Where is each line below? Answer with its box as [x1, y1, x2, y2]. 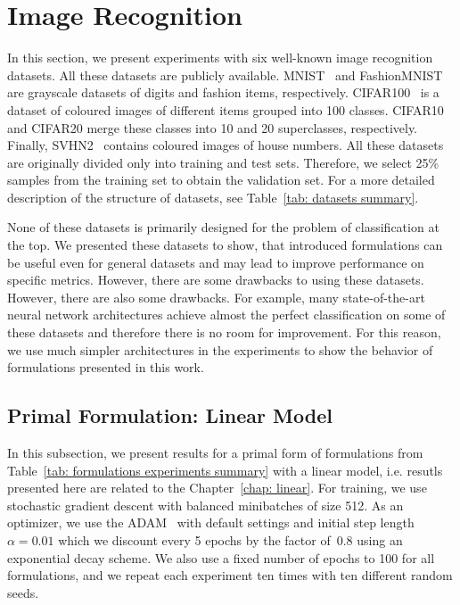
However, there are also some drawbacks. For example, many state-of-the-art [7, 287, 425, 306]
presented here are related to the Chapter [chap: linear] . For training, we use [7, 478, 427, 497]
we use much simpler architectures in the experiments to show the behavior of [7, 340, 433, 359]
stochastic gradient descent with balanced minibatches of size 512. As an [7, 495, 404, 514]
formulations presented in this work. [7, 358, 204, 377]
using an [357, 530, 403, 549]
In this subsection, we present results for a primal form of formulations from [7, 443, 423, 462]
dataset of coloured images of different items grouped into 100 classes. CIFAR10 [7, 100, 444, 119]
